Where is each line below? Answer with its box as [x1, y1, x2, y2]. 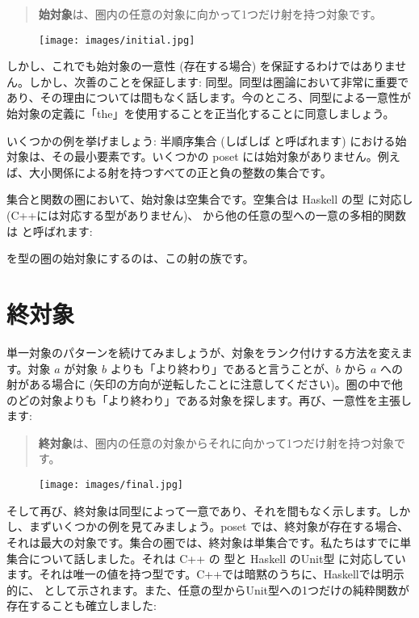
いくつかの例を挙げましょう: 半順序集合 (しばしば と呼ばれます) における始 [6, 132, 407, 149]
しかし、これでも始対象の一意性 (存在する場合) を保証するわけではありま [6, 57, 396, 74]
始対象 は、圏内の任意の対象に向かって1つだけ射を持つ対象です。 [38, 6, 382, 22]
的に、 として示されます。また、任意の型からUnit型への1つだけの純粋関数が [6, 581, 410, 598]
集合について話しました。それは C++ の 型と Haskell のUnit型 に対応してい [6, 549, 406, 566]
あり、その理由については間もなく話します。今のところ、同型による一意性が [6, 89, 411, 106]
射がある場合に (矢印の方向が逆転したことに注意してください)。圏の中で [6, 376, 392, 393]
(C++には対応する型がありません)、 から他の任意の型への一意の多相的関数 [6, 207, 407, 223]
